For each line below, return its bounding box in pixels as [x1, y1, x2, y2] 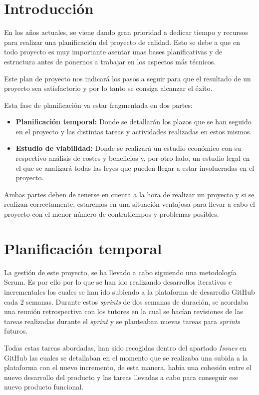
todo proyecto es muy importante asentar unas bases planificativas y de [4, 46, 223, 57]
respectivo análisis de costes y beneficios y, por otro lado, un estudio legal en [15, 153, 250, 163]
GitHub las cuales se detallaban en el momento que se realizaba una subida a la [4, 352, 248, 363]
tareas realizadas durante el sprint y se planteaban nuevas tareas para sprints [4, 316, 240, 326]
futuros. [4, 326, 28, 336]
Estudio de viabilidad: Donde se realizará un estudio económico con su [15, 143, 241, 153]
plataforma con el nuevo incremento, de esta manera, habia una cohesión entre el [4, 362, 252, 373]
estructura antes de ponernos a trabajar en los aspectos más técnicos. [4, 56, 216, 66]
